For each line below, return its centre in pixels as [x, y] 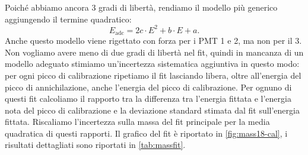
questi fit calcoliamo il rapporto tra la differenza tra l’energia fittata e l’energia [148, 99]
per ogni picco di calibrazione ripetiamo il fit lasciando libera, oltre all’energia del [153, 75]
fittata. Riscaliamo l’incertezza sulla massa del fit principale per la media [137, 122]
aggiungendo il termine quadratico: [68, 19]
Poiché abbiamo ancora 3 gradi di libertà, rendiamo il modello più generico [141, 7]
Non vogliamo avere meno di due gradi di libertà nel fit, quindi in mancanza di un [154, 52]
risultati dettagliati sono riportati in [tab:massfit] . [95, 145]
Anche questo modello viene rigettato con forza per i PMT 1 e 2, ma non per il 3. [153, 41]
